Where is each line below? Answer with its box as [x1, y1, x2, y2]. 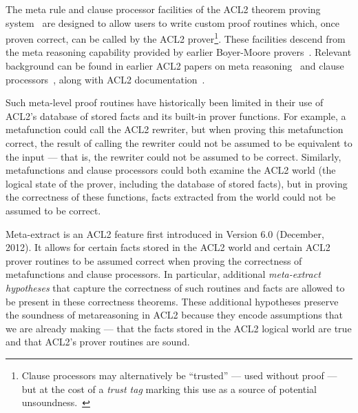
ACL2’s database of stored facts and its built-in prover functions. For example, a [6, 108, 346, 123]
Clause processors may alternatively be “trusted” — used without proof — [21, 367, 337, 382]
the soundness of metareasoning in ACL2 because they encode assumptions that [6, 308, 344, 322]
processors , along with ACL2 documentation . [6, 72, 205, 86]
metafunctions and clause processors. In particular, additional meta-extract [6, 267, 321, 281]
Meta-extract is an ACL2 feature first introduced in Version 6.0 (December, [6, 226, 324, 241]
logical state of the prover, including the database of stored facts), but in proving [6, 176, 348, 190]
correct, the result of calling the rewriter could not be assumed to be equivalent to [6, 136, 352, 150]
